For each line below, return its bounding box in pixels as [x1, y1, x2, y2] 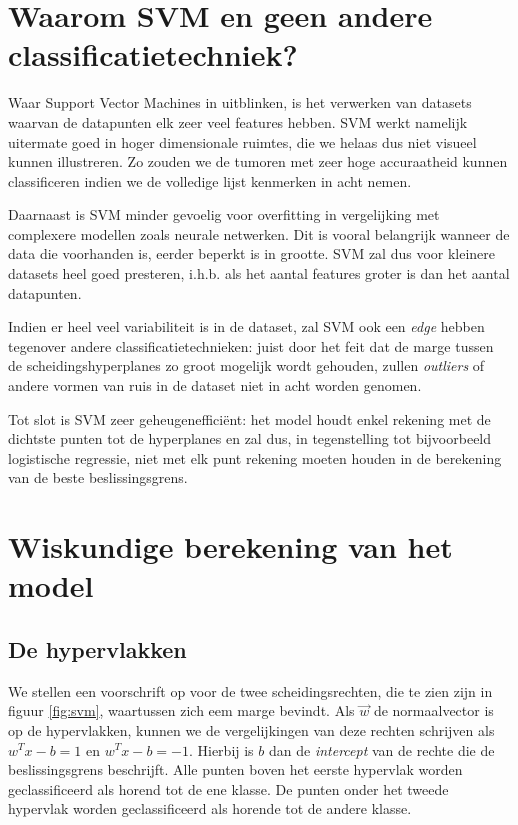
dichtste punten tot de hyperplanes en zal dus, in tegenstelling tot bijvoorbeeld [8, 428, 492, 449]
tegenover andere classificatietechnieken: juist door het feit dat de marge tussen [8, 335, 494, 356]
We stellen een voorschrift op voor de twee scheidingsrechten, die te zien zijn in [8, 680, 493, 701]
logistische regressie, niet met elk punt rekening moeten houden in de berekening [8, 447, 502, 468]
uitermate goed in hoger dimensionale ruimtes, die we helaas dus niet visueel [8, 131, 477, 152]
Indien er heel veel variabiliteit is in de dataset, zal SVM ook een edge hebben [8, 316, 485, 337]
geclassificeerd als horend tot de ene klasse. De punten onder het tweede [8, 778, 449, 799]
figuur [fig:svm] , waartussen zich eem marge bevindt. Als [8, 700, 355, 721]
